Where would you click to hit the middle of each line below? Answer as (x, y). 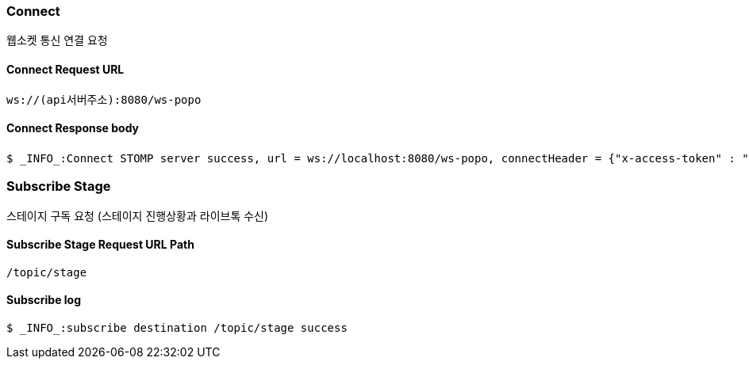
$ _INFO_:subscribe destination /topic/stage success (177, 328)
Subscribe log (44, 300)
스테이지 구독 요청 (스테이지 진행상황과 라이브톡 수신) (138, 215)
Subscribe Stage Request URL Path (100, 245)
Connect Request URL (65, 69)
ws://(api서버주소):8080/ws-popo (104, 99)
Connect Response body (73, 128)
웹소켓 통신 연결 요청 (57, 40)
